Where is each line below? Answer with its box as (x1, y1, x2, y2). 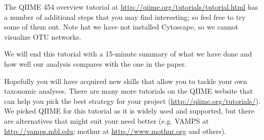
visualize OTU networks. (4, 31, 81, 42)
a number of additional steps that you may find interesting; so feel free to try (4, 11, 246, 22)
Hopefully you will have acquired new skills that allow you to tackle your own (4, 75, 247, 86)
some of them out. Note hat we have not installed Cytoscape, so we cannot (4, 21, 238, 32)
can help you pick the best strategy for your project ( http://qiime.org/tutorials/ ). (4, 95, 260, 106)
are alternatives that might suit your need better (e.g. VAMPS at (4, 115, 209, 126)
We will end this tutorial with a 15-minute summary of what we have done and (4, 48, 252, 59)
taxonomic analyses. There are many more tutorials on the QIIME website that (4, 86, 253, 96)
